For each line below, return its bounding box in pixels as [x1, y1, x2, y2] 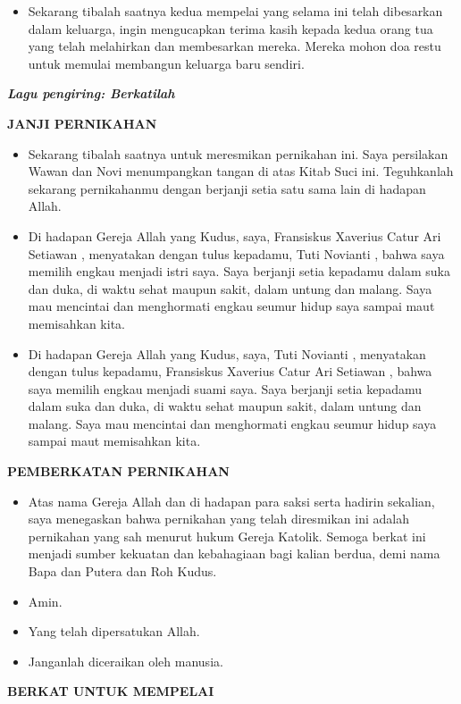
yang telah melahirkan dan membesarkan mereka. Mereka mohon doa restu [28, 37, 441, 55]
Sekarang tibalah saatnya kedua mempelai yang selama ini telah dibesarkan [28, 2, 443, 20]
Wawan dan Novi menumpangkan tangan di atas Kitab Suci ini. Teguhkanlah [28, 162, 454, 180]
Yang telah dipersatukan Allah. [28, 622, 200, 641]
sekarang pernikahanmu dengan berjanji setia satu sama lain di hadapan [28, 179, 426, 197]
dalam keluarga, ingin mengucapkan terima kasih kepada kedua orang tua [28, 19, 433, 38]
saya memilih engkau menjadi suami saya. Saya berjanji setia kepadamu [28, 379, 422, 398]
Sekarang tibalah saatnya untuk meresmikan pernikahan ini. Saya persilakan [28, 144, 448, 163]
